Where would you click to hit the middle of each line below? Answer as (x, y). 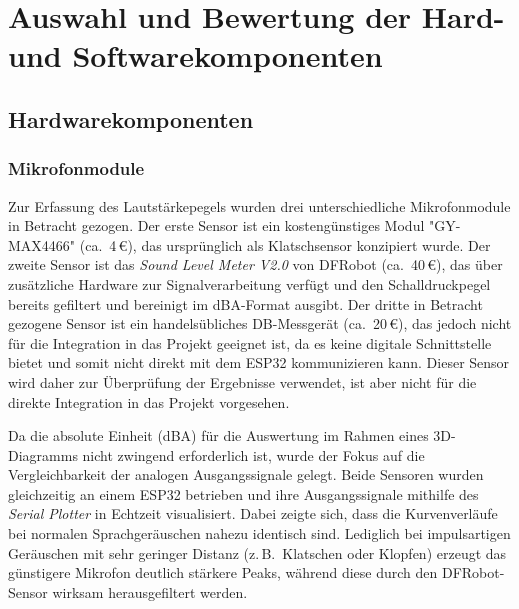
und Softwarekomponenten (195, 55)
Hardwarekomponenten (131, 118)
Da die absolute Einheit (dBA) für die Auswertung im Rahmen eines (218, 435)
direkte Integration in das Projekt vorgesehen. (149, 401)
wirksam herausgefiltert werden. (150, 591)
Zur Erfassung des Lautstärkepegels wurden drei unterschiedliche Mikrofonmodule (259, 205)
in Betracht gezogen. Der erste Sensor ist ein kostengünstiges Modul (216, 225)
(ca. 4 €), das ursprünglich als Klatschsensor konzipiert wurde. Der (285, 244)
